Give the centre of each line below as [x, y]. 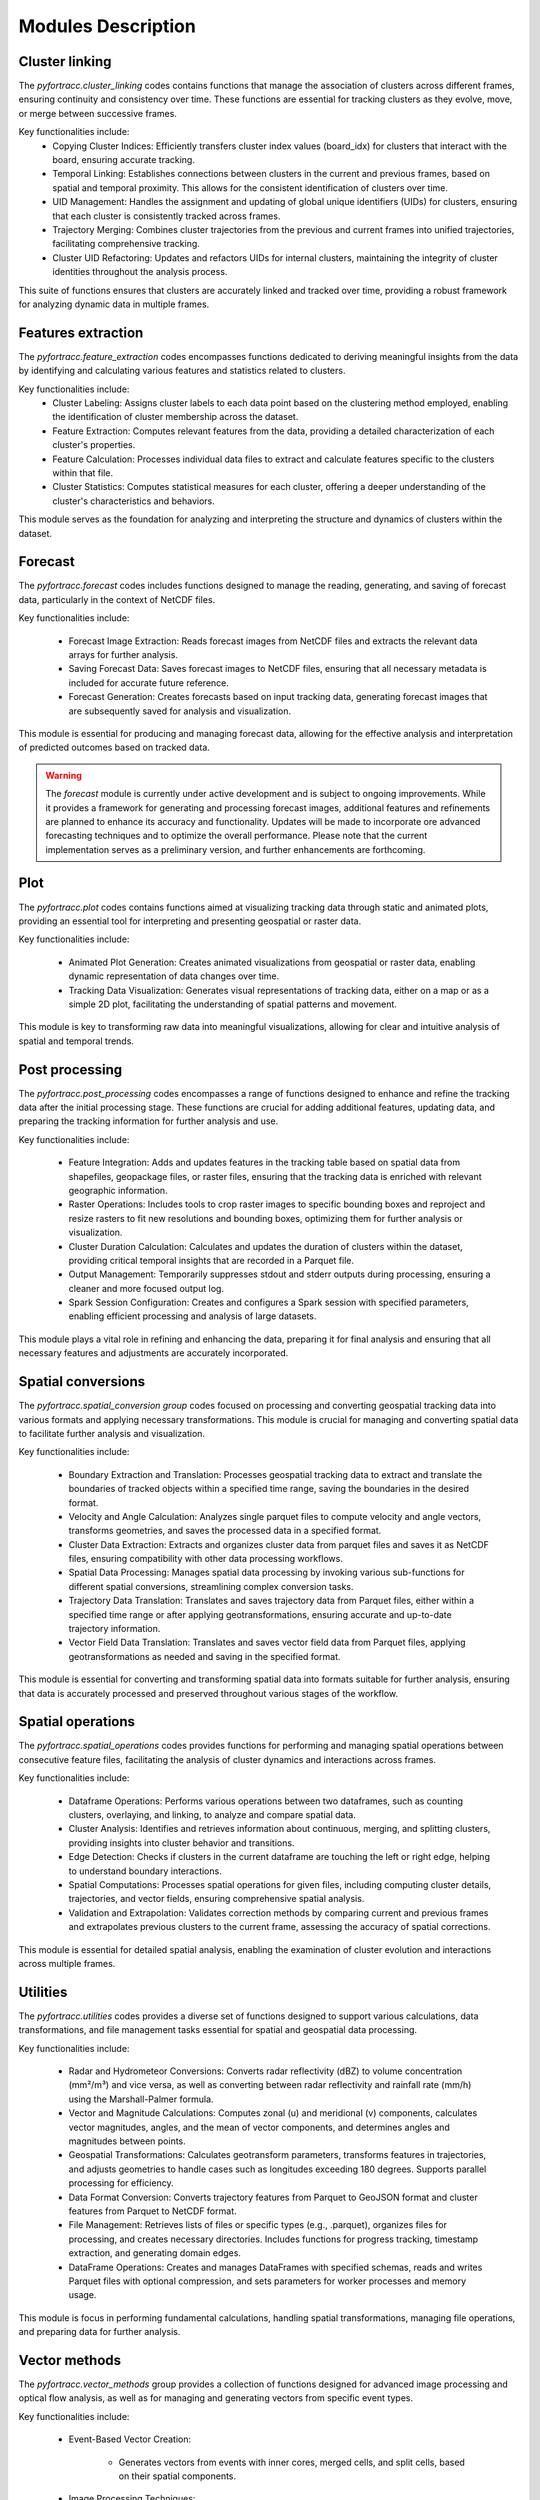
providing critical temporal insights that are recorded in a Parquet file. [211, 1260]
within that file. [83, 472]
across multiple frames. [67, 1963]
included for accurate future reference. [149, 682]
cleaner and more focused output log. [146, 1288]
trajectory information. [114, 1629]
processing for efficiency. [121, 2183]
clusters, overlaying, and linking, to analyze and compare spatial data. [212, 1815]
